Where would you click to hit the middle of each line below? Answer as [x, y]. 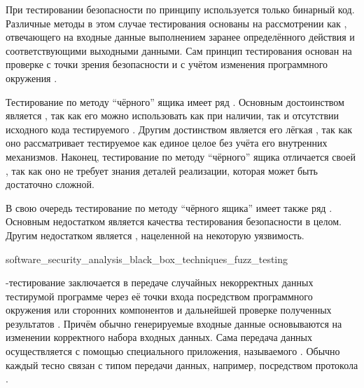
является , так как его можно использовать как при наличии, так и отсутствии [173, 115]
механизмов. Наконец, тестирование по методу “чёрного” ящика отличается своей [181, 156]
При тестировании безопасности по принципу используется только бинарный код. [180, 9]
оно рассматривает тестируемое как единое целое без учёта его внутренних [167, 143]
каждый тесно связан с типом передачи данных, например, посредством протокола [182, 364]
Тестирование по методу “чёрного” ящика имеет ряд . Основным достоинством [175, 101]
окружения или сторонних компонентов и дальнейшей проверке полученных [169, 310]
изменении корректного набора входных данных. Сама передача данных [159, 337]
